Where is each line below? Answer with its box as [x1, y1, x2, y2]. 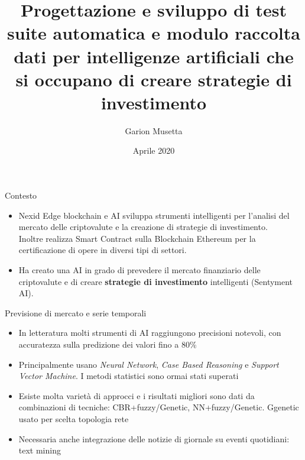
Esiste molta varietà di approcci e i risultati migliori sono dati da [18, 389, 255, 401]
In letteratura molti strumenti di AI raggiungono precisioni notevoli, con [18, 326, 281, 339]
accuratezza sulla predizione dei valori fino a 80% [18, 338, 197, 350]
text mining [18, 444, 61, 456]
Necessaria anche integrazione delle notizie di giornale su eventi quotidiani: [18, 432, 290, 445]
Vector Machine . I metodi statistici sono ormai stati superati [18, 370, 239, 382]
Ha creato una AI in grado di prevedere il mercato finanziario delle [18, 264, 261, 276]
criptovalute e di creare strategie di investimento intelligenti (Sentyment [18, 275, 293, 287]
